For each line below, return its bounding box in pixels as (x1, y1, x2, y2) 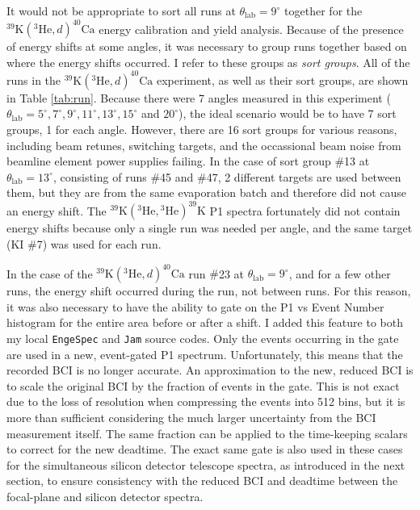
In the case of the (6, 265, 93, 282)
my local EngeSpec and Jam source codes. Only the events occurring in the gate (6, 329, 399, 346)
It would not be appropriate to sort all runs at (6, 2, 236, 19)
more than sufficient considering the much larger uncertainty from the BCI (6, 408, 376, 425)
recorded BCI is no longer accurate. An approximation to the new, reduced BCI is (6, 362, 414, 378)
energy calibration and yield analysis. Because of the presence (99, 20, 404, 37)
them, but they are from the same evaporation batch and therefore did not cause (6, 184, 407, 201)
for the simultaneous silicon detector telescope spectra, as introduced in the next (6, 456, 405, 473)
